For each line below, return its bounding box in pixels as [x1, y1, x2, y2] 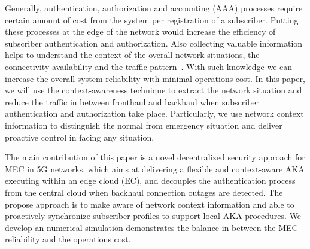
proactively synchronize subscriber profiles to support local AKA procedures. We [5, 209, 302, 222]
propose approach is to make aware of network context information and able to [5, 198, 294, 210]
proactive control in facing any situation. [5, 130, 154, 143]
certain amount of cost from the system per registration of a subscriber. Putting [5, 13, 299, 26]
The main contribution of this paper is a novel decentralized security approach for [5, 151, 305, 163]
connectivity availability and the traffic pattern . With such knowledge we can [5, 60, 293, 72]
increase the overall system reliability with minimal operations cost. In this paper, [5, 72, 305, 84]
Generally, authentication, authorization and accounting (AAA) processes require [5, 2, 303, 14]
